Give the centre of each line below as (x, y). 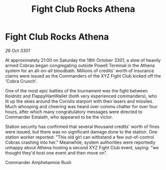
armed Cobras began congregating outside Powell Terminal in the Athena (80, 65)
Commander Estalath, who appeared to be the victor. (59, 117)
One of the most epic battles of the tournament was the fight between (77, 90)
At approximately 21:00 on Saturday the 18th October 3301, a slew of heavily (83, 60)
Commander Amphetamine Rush (38, 162)
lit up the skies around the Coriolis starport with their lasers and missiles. (79, 101)
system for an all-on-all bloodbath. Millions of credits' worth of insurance (80, 71)
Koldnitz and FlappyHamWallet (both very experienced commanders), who (81, 96)
